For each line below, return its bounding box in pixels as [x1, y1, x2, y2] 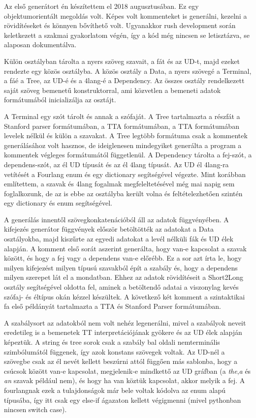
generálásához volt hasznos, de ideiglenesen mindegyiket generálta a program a [4, 140, 242, 150]
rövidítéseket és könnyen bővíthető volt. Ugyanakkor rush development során [4, 20, 236, 30]
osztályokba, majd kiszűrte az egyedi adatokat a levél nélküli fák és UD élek [4, 234, 233, 244]
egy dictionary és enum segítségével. [4, 198, 112, 208]
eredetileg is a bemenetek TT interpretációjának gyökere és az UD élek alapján [4, 327, 242, 337]
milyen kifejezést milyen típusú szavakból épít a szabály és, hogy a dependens [4, 262, 238, 272]
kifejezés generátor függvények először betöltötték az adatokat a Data [4, 224, 214, 234]
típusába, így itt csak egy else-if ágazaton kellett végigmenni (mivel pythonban [4, 394, 241, 405]
